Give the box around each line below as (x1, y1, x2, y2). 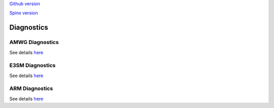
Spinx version (9, 10, 38, 16)
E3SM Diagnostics (9, 62, 56, 69)
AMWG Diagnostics (9, 39, 59, 46)
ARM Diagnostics (9, 85, 53, 92)
